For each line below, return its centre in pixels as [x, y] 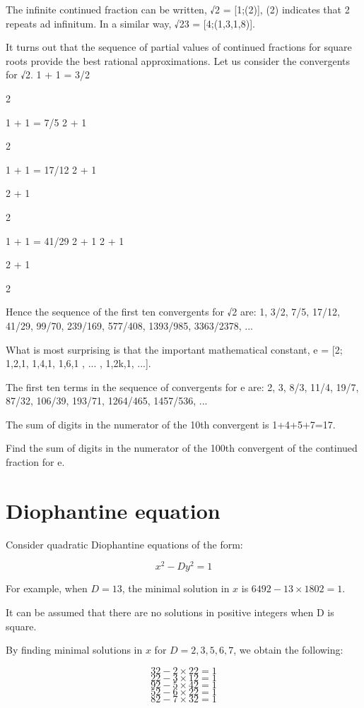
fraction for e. [35, 462]
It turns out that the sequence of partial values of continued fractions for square [179, 47]
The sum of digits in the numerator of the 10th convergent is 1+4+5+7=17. [171, 424]
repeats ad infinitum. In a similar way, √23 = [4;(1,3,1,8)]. [130, 23]
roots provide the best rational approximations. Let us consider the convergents [178, 60]
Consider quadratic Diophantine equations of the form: [124, 544]
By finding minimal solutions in [74, 650]
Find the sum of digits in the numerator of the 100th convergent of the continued [182, 448]
